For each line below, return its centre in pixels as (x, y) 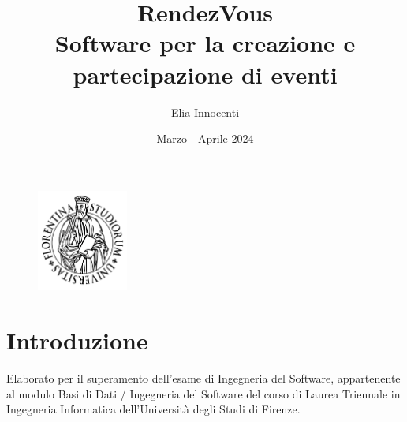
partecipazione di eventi (205, 74)
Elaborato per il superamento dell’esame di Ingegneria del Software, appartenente (203, 378)
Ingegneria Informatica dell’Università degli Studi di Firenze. (153, 409)
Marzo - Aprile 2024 (205, 138)
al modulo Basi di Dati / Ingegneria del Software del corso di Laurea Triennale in (203, 393)
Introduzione (77, 340)
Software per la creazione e (205, 43)
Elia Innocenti (205, 112)
